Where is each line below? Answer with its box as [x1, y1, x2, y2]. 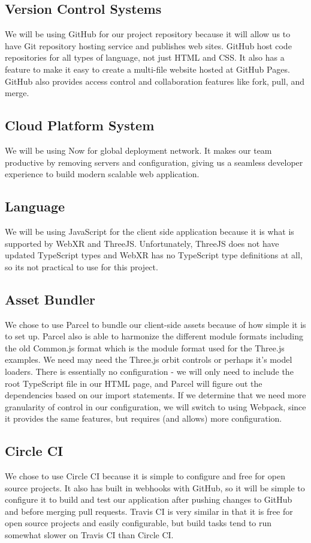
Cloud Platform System [5, 116, 155, 135]
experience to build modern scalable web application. [5, 168, 200, 180]
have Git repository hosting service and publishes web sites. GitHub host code [5, 39, 292, 52]
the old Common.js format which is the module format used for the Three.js [5, 341, 285, 354]
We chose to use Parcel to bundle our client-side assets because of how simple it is [5, 318, 306, 330]
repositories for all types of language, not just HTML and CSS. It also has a [5, 51, 285, 64]
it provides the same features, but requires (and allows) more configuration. [5, 412, 282, 425]
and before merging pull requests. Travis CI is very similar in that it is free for [5, 505, 293, 517]
